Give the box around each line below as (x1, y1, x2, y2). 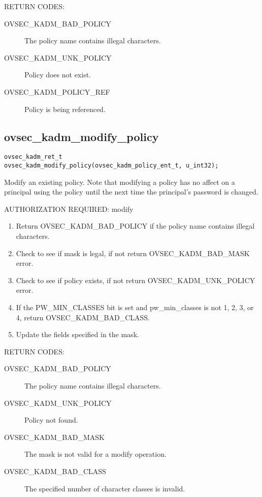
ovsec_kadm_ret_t (4, 153, 62, 161)
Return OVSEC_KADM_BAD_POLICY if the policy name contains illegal (16, 220, 255, 231)
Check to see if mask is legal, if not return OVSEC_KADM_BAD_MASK (16, 247, 250, 258)
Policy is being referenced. (24, 103, 106, 114)
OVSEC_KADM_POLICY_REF (4, 86, 110, 97)
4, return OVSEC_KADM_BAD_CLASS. (16, 312, 150, 322)
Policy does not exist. (24, 69, 91, 80)
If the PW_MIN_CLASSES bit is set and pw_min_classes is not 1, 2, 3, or (16, 302, 254, 313)
